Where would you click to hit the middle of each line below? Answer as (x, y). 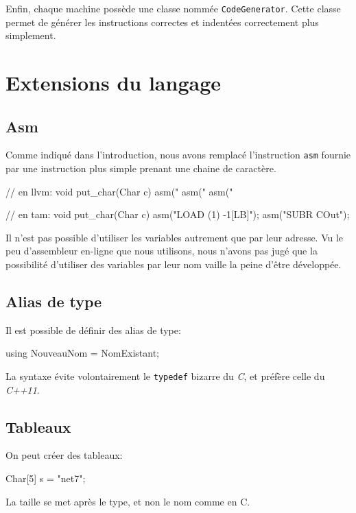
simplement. (31, 35)
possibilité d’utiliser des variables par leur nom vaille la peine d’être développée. (174, 264)
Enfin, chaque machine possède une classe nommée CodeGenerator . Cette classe (173, 8)
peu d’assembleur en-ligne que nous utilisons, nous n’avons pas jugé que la (162, 251)
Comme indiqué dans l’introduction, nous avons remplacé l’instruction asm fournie (178, 155)
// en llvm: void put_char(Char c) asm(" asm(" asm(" (119, 191)
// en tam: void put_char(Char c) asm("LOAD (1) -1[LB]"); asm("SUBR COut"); (178, 214)
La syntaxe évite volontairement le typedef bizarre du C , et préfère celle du (165, 376)
